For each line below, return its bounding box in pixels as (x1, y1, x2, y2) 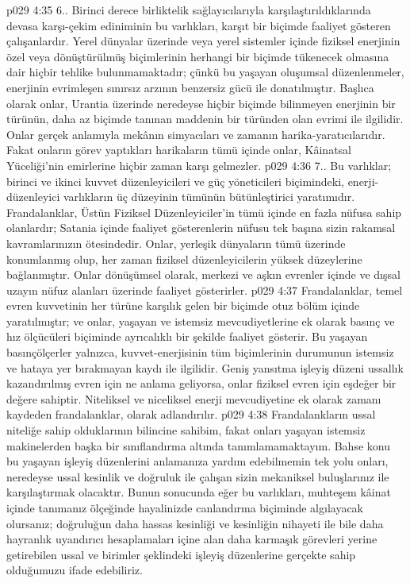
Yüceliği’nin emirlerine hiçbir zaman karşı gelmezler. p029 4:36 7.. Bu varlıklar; (6, 156, 392, 173)
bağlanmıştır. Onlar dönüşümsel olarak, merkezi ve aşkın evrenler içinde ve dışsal (6, 266, 400, 283)
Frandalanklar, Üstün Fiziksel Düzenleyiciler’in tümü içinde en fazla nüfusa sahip (6, 203, 402, 220)
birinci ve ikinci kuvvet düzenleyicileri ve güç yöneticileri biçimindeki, (6, 172, 344, 189)
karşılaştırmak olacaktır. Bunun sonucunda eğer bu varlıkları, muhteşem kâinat (6, 484, 391, 500)
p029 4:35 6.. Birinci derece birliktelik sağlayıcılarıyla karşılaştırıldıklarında (6, 2, 371, 17)
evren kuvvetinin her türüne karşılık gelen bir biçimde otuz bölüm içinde (6, 297, 360, 314)
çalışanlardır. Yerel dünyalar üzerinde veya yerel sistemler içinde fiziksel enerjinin (6, 33, 400, 49)
